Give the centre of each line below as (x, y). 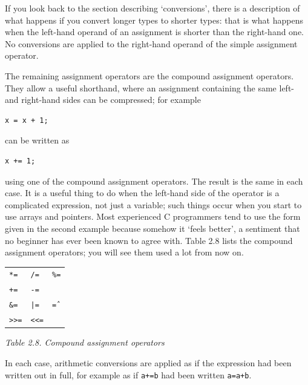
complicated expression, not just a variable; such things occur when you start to (153, 204)
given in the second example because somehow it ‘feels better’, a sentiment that (152, 228)
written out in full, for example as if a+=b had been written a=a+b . (128, 374)
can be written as (37, 140)
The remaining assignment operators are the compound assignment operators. (149, 75)
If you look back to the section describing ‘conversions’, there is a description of (152, 8)
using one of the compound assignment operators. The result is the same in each (154, 181)
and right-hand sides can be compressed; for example (103, 100)
